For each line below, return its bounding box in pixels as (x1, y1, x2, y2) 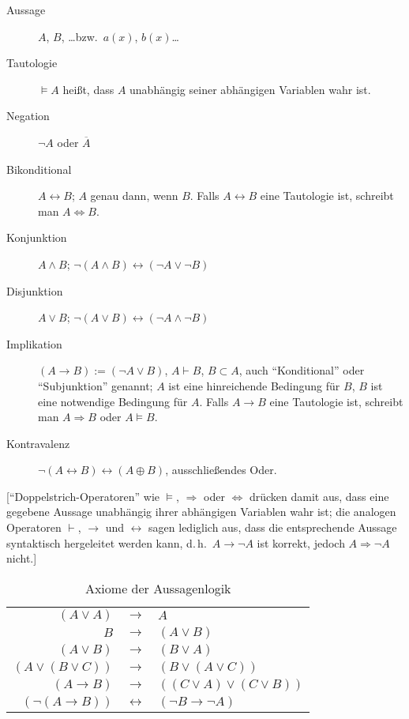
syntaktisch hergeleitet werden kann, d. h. (6, 534, 207, 551)
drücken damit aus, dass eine (249, 487, 389, 504)
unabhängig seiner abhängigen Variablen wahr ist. (129, 81, 371, 97)
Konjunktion (6, 229, 67, 246)
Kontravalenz (6, 435, 70, 451)
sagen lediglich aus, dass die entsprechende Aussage (148, 519, 397, 536)
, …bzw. (61, 28, 98, 44)
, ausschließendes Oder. (165, 461, 277, 478)
